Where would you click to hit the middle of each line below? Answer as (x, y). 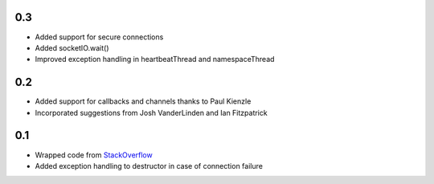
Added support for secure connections (99, 37)
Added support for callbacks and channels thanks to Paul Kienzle (143, 101)
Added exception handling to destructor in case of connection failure (149, 166)
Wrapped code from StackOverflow (94, 155)
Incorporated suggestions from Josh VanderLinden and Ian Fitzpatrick (151, 112)
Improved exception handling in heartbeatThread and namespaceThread (155, 59)
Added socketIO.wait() (72, 47)
